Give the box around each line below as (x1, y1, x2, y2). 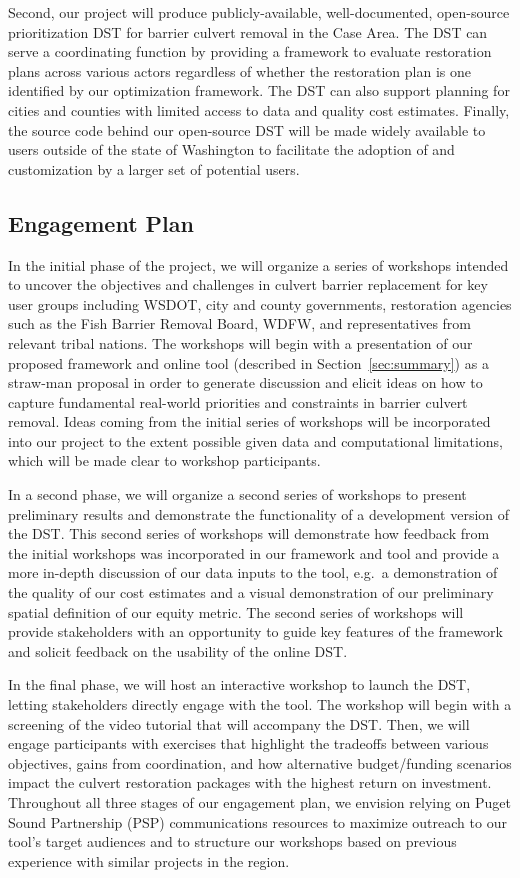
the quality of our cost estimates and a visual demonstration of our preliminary (8, 582, 494, 603)
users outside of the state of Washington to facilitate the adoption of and (8, 139, 455, 160)
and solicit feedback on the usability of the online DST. (8, 640, 348, 661)
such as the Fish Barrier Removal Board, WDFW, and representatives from (8, 313, 472, 334)
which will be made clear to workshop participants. (8, 450, 321, 471)
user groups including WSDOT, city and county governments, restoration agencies (8, 293, 512, 314)
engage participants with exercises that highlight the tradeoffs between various (8, 733, 489, 754)
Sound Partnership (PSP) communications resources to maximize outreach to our (8, 811, 507, 832)
